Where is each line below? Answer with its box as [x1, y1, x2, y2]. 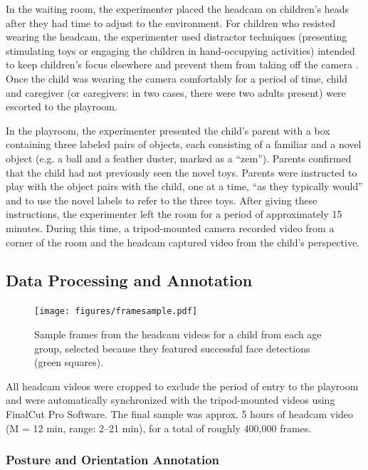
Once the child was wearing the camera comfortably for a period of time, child [6, 70, 348, 85]
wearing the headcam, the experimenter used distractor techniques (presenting [6, 29, 347, 44]
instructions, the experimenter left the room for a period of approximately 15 [6, 207, 342, 221]
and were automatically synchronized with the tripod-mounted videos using [6, 392, 335, 407]
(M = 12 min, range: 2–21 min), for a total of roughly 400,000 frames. [6, 420, 312, 435]
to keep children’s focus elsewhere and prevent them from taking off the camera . [6, 57, 359, 72]
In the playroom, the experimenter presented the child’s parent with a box [6, 122, 330, 137]
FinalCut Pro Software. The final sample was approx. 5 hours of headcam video [6, 406, 354, 421]
